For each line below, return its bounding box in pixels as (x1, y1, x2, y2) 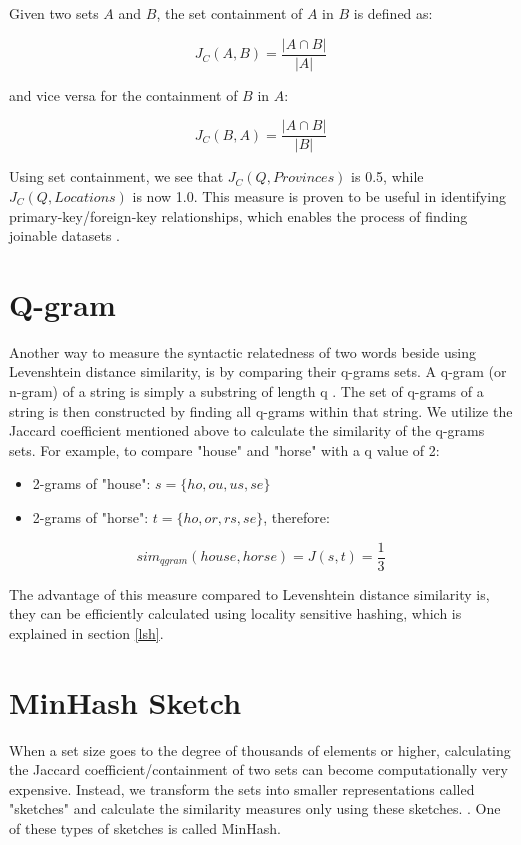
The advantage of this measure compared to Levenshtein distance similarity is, (9, 583, 490, 604)
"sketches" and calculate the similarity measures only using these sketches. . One (9, 798, 501, 819)
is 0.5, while (351, 166, 424, 187)
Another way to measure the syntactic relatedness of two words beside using (9, 341, 476, 362)
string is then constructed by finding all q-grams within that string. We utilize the (9, 400, 513, 421)
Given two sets (9, 3, 99, 23)
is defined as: (353, 3, 433, 23)
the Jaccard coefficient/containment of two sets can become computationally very (9, 759, 508, 780)
